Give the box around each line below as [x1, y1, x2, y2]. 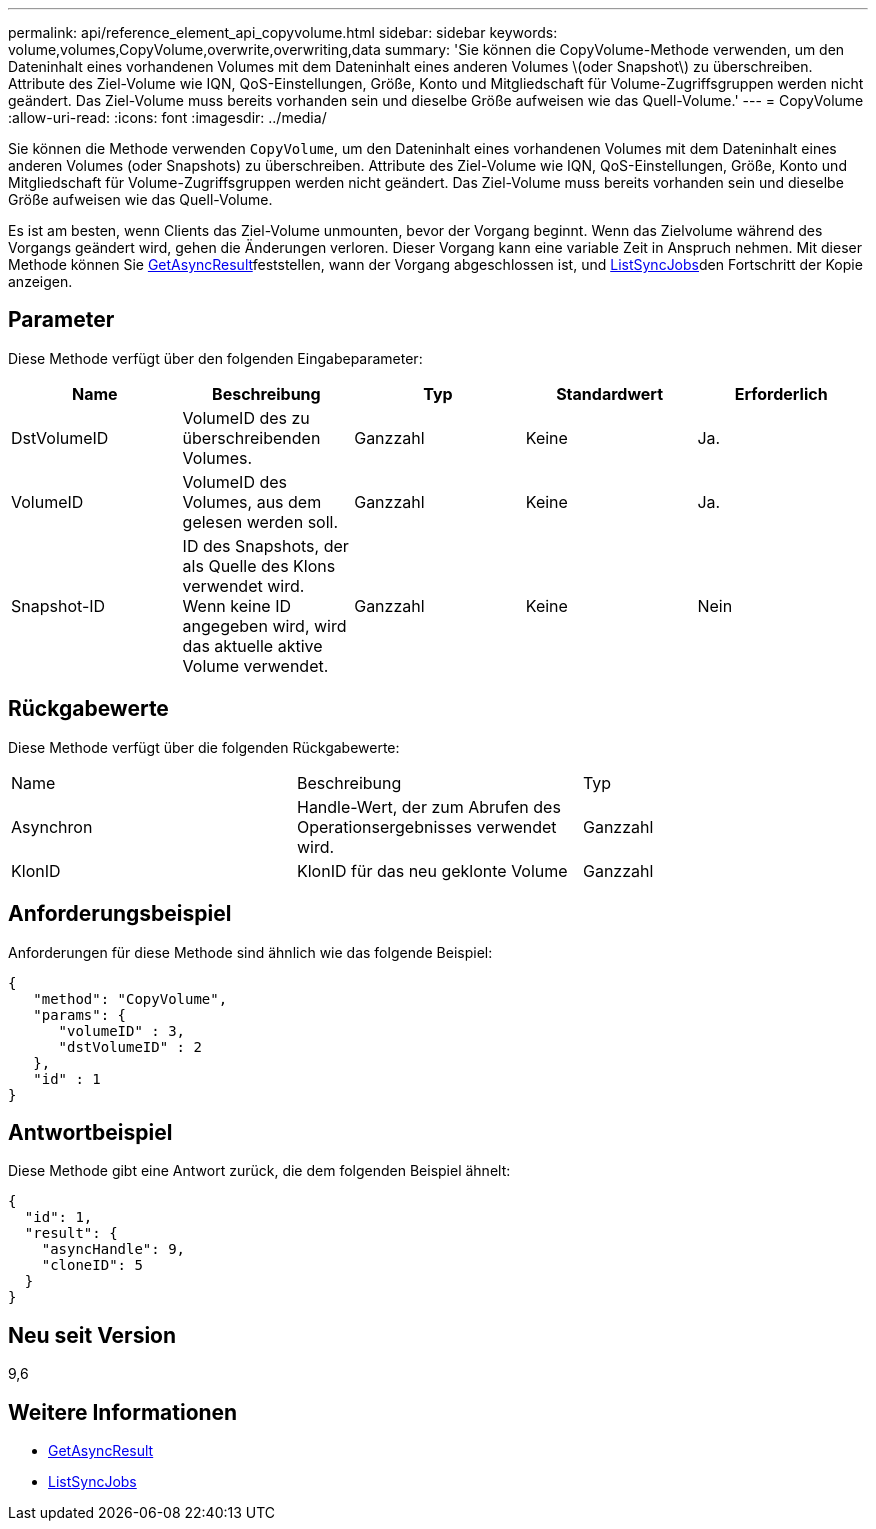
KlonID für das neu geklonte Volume [296, 860, 568, 881]
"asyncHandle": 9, [41, 1241, 186, 1258]
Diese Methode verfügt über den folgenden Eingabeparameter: [8, 349, 423, 367]
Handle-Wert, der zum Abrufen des [296, 796, 561, 817]
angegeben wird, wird [182, 615, 347, 636]
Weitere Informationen [8, 1399, 238, 1425]
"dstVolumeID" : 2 [58, 1038, 202, 1055]
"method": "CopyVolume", [33, 990, 228, 1007]
